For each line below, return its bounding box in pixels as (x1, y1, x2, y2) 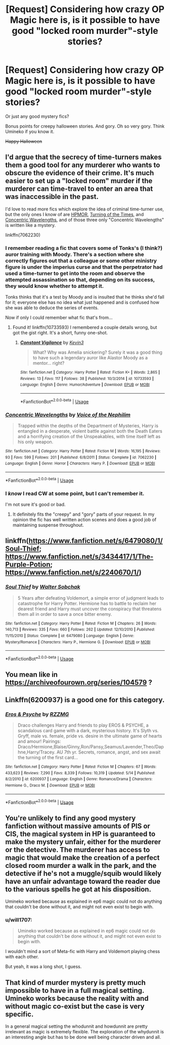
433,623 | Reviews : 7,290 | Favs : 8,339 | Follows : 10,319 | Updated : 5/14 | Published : (5, 770, 155, 775)
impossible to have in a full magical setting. (5, 986, 144, 995)
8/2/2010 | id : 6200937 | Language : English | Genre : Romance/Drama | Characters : (5, 777, 153, 782)
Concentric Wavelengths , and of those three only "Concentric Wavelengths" (5, 217, 164, 223)
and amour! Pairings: (17, 738, 61, 744)
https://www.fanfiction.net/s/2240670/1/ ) (5, 568, 142, 577)
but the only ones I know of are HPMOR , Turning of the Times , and (5, 211, 144, 217)
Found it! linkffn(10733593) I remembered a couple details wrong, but (12, 324, 157, 330)
